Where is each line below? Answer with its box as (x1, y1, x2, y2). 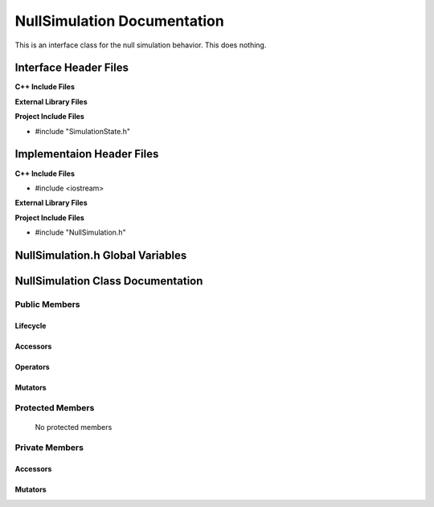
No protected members (35, 422, 113, 431)
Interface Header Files (14, 61, 129, 75)
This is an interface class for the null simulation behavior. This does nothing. (14, 40, 267, 50)
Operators (14, 362, 50, 371)
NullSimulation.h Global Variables (14, 248, 187, 262)
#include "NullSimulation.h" (35, 227, 126, 237)
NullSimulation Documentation (14, 12, 224, 30)
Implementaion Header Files (14, 147, 159, 161)
